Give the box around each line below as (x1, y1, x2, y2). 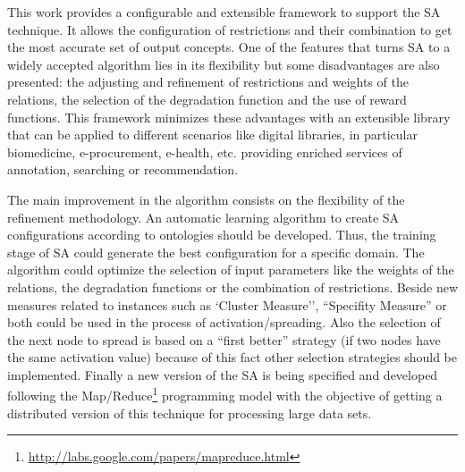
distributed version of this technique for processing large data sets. (7, 403, 372, 422)
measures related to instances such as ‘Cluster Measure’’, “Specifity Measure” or (7, 295, 447, 314)
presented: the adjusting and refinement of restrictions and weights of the (7, 72, 409, 91)
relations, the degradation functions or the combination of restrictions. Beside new (7, 277, 459, 296)
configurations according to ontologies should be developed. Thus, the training (7, 225, 436, 244)
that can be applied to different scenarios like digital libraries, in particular (7, 125, 418, 144)
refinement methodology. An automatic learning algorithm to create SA (7, 207, 400, 226)
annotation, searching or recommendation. (7, 160, 239, 179)
